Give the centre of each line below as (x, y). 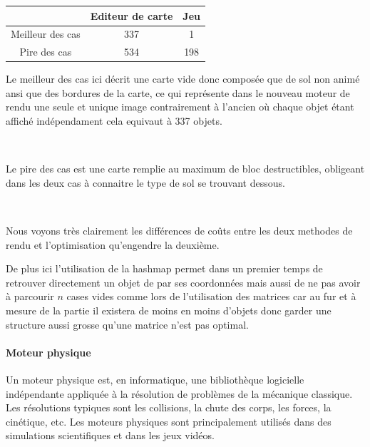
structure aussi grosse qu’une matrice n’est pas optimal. (127, 324)
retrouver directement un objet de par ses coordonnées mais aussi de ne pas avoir (183, 282)
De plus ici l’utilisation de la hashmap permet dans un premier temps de (164, 268)
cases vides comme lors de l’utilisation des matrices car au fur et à (211, 296)
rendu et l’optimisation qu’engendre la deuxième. (113, 244)
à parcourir (30, 296)
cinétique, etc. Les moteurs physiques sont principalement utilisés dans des (169, 421)
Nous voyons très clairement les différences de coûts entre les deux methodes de (179, 231)
